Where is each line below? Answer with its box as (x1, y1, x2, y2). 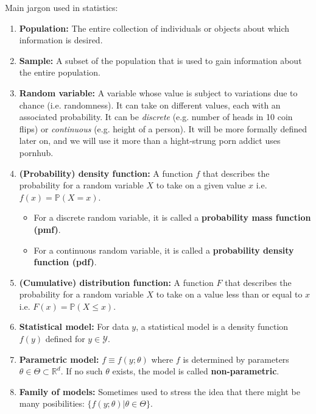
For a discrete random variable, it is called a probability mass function (33, 211, 311, 224)
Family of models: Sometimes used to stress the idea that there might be (19, 385, 300, 398)
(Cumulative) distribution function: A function (19, 276, 214, 288)
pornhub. (19, 146, 54, 159)
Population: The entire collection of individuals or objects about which (19, 21, 290, 34)
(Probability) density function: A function (19, 166, 193, 179)
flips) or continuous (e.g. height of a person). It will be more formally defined (19, 122, 307, 135)
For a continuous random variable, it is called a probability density (33, 243, 294, 256)
